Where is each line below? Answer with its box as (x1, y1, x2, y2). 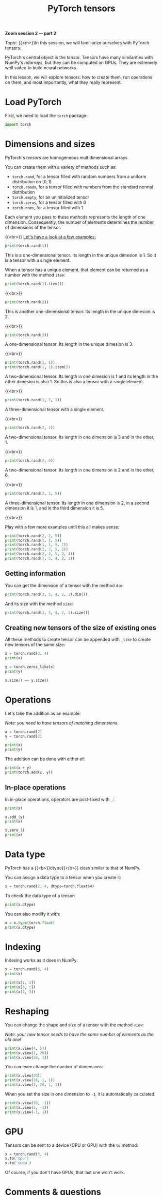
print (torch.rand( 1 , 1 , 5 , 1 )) (5, 542, 68, 548)
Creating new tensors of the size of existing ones (5, 624, 157, 632)
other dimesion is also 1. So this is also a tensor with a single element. (5, 379, 144, 385)
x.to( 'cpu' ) (5, 1156, 29, 1161)
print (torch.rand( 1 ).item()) (5, 281, 64, 286)
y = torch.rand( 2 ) (5, 734, 42, 739)
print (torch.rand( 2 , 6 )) (5, 458, 55, 463)
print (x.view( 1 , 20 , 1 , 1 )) (5, 1082, 62, 1087)
